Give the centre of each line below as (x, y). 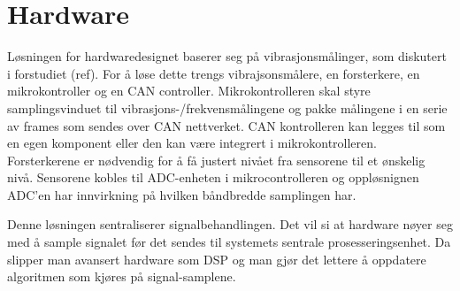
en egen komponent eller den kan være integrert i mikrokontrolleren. (192, 143)
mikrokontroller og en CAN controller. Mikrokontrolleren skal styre (189, 91)
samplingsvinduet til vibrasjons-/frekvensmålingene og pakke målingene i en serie (227, 107)
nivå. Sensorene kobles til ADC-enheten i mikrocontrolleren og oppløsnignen (213, 177)
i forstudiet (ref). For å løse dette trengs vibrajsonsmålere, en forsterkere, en (214, 73)
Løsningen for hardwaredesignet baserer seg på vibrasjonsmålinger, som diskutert (227, 56)
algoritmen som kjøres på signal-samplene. (122, 276)
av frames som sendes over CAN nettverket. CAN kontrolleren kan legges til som (226, 125)
